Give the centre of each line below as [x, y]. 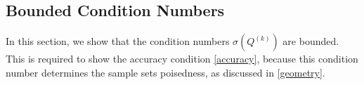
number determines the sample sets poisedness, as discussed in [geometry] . [165, 72]
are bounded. [311, 41]
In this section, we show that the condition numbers [118, 41]
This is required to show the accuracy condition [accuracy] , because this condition [182, 59]
